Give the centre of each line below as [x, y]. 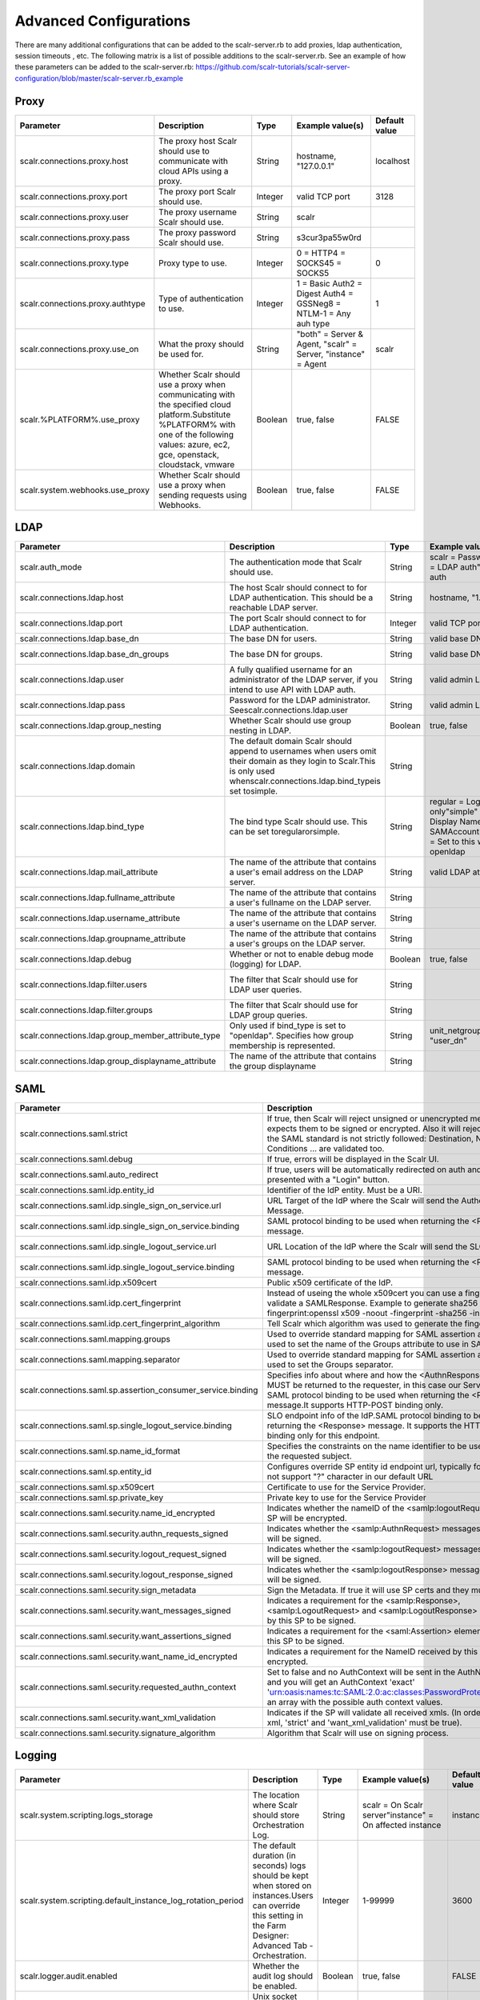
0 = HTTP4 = [321, 253]
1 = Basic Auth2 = [330, 283]
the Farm [270, 1926]
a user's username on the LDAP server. [303, 923]
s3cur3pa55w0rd [329, 238]
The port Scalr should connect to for [298, 618]
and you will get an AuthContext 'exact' [341, 1682]
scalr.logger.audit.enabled [68, 1976]
